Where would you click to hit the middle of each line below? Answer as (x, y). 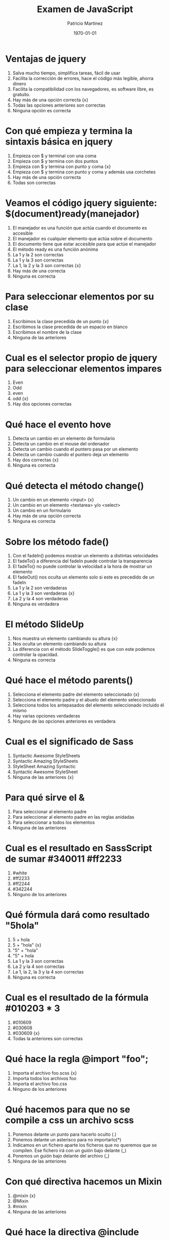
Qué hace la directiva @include (72, 1232)
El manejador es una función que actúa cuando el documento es (80, 228)
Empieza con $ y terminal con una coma (54, 156)
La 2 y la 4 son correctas (38, 966)
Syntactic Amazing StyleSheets (45, 761)
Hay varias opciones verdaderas (46, 716)
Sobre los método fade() (57, 542)
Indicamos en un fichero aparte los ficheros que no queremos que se (85, 1145)
